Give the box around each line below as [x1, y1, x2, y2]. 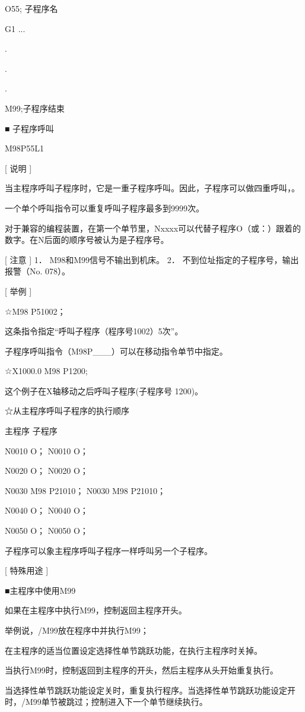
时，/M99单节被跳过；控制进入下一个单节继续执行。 [5, 695, 208, 708]
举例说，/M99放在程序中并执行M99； [5, 624, 149, 636]
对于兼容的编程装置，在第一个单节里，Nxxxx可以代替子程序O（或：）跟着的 [5, 221, 301, 234]
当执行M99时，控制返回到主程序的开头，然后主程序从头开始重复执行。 [5, 664, 278, 676]
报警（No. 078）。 [5, 265, 71, 277]
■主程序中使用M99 [5, 584, 76, 596]
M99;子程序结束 [5, 102, 65, 114]
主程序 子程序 [5, 425, 58, 437]
